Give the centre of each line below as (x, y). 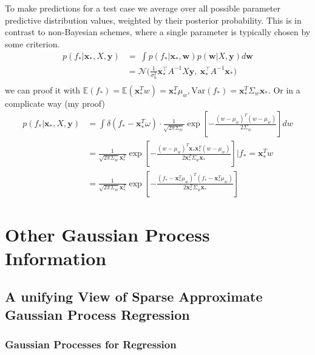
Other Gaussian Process (107, 234)
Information (56, 258)
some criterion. (32, 43)
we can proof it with (43, 90)
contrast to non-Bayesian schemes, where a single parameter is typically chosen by (158, 32)
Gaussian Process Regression (97, 314)
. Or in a (284, 90)
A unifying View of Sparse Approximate (134, 296)
